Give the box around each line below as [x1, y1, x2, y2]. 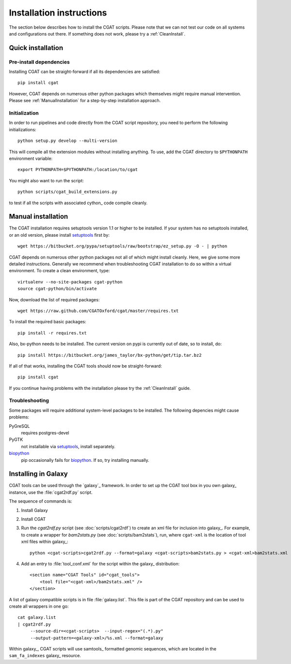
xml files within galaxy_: [21, 539, 68, 544]
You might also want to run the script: [9, 177, 84, 183]
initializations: [9, 126, 36, 132]
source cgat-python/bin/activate [17, 286, 97, 292]
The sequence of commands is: [9, 498, 72, 504]
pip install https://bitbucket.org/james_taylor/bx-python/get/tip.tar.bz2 [17, 352, 202, 358]
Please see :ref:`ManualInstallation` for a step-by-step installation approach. [9, 98, 161, 104]
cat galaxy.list [17, 615, 56, 620]
